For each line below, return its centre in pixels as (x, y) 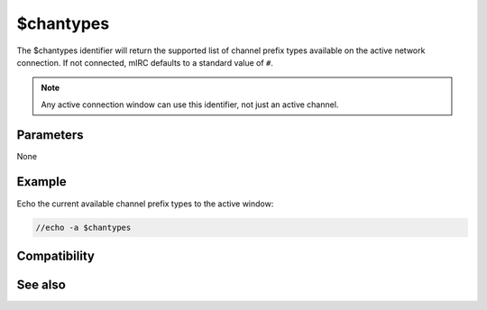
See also (41, 284)
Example (41, 182)
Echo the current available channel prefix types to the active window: (145, 204)
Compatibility (55, 255)
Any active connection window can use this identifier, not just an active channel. (190, 105)
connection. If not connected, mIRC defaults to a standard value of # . (145, 62)
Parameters (50, 135)
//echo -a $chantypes (83, 227)
